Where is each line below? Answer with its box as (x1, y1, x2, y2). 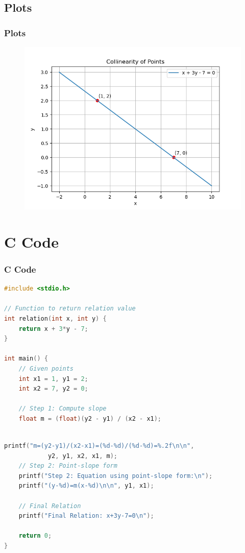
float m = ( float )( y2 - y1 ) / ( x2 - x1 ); (18, 415, 162, 422)
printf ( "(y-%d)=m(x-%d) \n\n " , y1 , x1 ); (18, 482, 154, 490)
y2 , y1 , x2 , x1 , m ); (47, 452, 118, 460)
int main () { (4, 355, 48, 363)
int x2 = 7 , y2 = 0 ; (18, 385, 88, 393)
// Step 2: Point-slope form (18, 462, 117, 470)
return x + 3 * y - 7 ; (18, 325, 88, 332)
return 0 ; (18, 532, 52, 540)
